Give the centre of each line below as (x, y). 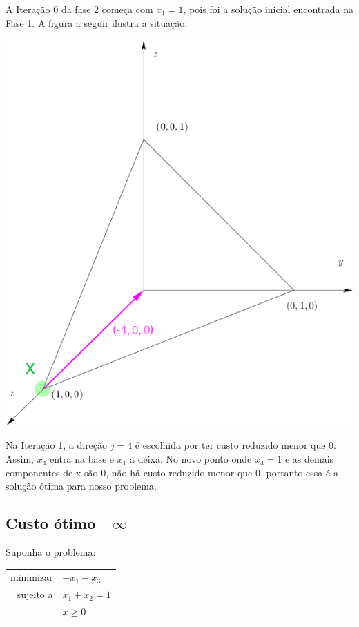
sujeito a (35, 594)
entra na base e (82, 459)
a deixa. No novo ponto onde (191, 459)
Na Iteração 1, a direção (57, 445)
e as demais (309, 459)
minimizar (32, 577)
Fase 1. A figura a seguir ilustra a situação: (97, 22)
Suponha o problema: (51, 552)
